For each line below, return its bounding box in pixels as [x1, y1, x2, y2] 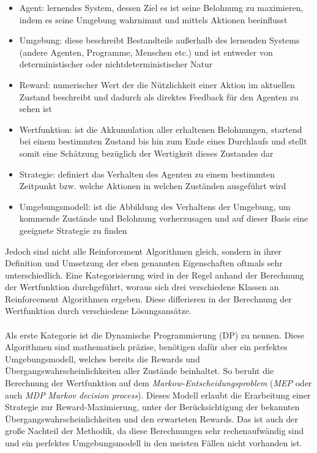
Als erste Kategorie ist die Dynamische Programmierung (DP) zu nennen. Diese [5, 328, 305, 341]
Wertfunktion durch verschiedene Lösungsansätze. [5, 304, 192, 317]
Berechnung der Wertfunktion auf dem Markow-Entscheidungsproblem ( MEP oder [5, 376, 312, 389]
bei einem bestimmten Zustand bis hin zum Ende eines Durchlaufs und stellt [19, 135, 307, 148]
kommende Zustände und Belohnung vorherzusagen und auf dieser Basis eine [19, 212, 308, 225]
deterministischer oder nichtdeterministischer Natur [19, 58, 213, 70]
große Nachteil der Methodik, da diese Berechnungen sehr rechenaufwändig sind [5, 424, 304, 437]
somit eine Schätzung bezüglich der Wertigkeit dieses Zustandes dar [19, 146, 274, 159]
